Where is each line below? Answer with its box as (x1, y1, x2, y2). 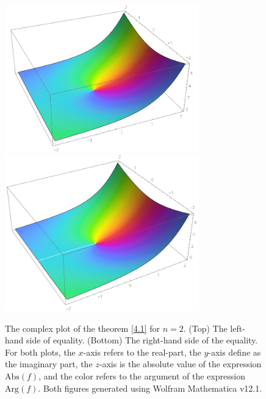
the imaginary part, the (5, 357, 93, 370)
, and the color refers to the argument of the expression (38, 369, 245, 382)
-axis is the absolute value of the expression (99, 357, 262, 370)
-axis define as (208, 345, 261, 358)
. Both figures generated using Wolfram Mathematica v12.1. (38, 381, 262, 394)
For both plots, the (5, 345, 76, 358)
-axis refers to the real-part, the (83, 345, 201, 358)
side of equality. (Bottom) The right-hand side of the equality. (26, 334, 258, 346)
